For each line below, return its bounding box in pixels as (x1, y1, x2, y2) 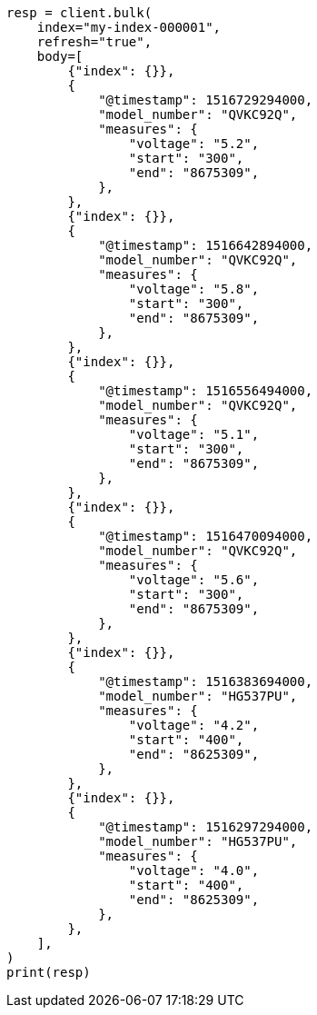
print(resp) (6, 965, 91, 980)
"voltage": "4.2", (128, 718, 260, 732)
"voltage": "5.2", (128, 136, 260, 151)
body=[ (36, 49, 84, 64)
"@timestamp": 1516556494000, (98, 383, 313, 398)
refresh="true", (36, 35, 153, 49)
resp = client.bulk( (6, 5, 153, 20)
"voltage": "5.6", (128, 572, 260, 587)
